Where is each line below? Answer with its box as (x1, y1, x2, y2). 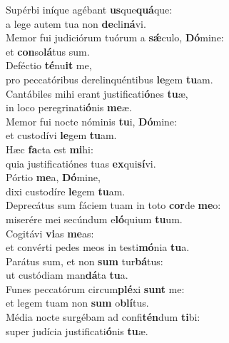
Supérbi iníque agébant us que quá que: (6, 2, 173, 16)
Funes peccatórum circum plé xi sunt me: (6, 281, 185, 296)
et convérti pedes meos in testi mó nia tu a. (6, 240, 190, 255)
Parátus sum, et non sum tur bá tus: (6, 253, 163, 268)
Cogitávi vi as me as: (6, 225, 94, 240)
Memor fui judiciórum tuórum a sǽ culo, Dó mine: (6, 30, 224, 45)
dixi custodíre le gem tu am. (6, 183, 126, 198)
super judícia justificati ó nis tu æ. (6, 323, 148, 338)
